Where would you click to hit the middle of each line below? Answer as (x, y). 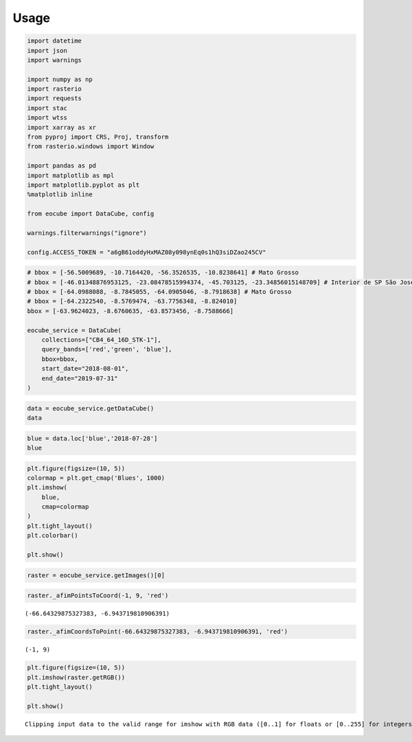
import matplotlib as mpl (71, 175)
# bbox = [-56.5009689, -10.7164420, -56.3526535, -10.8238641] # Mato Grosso (163, 273)
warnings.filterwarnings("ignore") (87, 233)
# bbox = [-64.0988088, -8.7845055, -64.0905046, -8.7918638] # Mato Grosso (159, 292)
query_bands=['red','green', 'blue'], (107, 349)
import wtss (47, 118)
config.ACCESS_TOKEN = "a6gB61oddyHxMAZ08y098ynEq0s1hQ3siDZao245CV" (147, 252)
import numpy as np (60, 79)
